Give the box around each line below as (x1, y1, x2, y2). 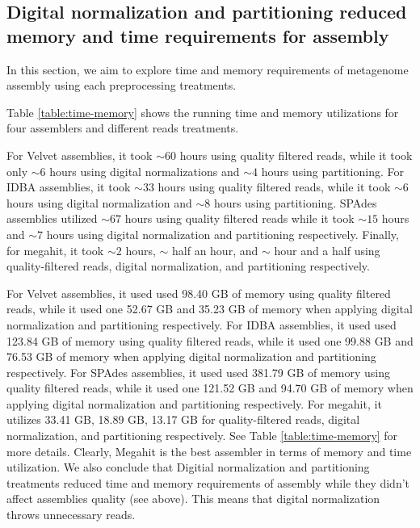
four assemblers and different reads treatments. (6, 119, 239, 136)
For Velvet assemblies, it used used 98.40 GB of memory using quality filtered (6, 284, 391, 301)
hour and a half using (274, 241, 380, 258)
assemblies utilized (6, 210, 98, 227)
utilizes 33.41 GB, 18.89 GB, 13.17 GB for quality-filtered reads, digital (6, 411, 360, 428)
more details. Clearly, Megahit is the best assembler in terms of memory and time (6, 442, 412, 459)
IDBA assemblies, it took (6, 178, 131, 195)
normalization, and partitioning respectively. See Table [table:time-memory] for (6, 427, 398, 444)
